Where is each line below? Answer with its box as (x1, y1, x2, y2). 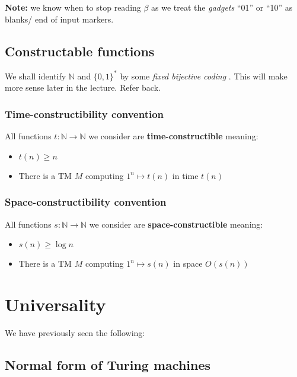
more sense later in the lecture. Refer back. (5, 81, 161, 94)
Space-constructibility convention (5, 194, 167, 209)
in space (173, 257, 203, 270)
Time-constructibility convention (5, 107, 164, 121)
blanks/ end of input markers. (5, 12, 114, 25)
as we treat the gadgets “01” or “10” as (151, 1, 293, 13)
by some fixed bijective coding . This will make (120, 69, 288, 82)
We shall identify (5, 69, 66, 82)
